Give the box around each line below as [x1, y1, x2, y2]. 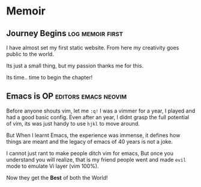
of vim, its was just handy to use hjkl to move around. [6, 120, 140, 127]
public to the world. [6, 51, 54, 58]
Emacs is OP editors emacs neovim [6, 91, 127, 102]
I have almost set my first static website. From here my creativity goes [6, 44, 179, 51]
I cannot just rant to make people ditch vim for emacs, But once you [6, 149, 174, 157]
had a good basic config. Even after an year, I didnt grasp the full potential [6, 113, 190, 121]
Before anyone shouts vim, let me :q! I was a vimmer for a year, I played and [6, 107, 196, 114]
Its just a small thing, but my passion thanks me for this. [6, 62, 144, 69]
